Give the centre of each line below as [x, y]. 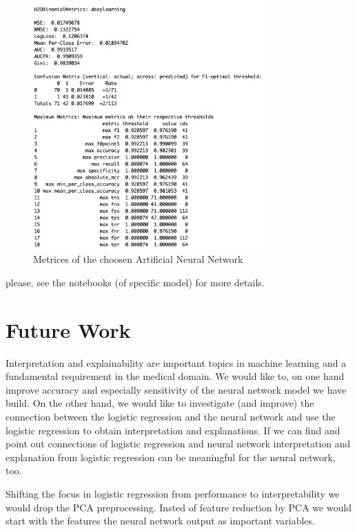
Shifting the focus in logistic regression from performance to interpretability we [173, 494]
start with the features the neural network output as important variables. [160, 521]
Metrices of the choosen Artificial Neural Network [138, 259]
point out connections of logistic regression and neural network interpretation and [178, 444]
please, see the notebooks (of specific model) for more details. [135, 282]
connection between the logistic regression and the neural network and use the [171, 417]
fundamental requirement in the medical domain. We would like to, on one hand [175, 376]
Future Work [68, 329]
